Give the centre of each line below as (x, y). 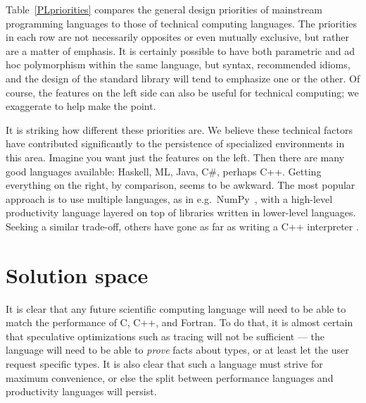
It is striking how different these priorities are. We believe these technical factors (179, 129)
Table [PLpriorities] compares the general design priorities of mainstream (164, 9)
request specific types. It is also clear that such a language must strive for (164, 364)
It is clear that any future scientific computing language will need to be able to (176, 308)
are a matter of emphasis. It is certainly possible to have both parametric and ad (181, 50)
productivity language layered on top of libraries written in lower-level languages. (181, 212)
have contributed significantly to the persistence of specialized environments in (175, 143)
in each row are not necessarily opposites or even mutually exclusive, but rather (177, 37)
